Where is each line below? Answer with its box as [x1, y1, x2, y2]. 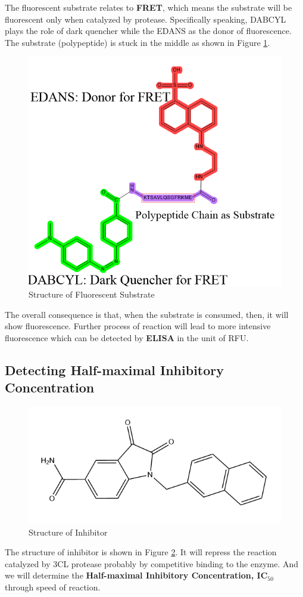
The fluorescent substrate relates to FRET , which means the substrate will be [5, 1, 292, 13]
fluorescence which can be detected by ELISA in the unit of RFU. [5, 332, 249, 344]
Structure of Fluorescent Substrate [29, 288, 155, 301]
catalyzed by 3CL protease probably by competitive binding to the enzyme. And [5, 557, 299, 570]
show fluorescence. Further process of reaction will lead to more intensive [5, 320, 271, 332]
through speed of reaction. [5, 581, 101, 593]
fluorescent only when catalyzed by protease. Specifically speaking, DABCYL [5, 13, 286, 25]
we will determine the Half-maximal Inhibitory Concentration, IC [5, 569, 268, 581]
